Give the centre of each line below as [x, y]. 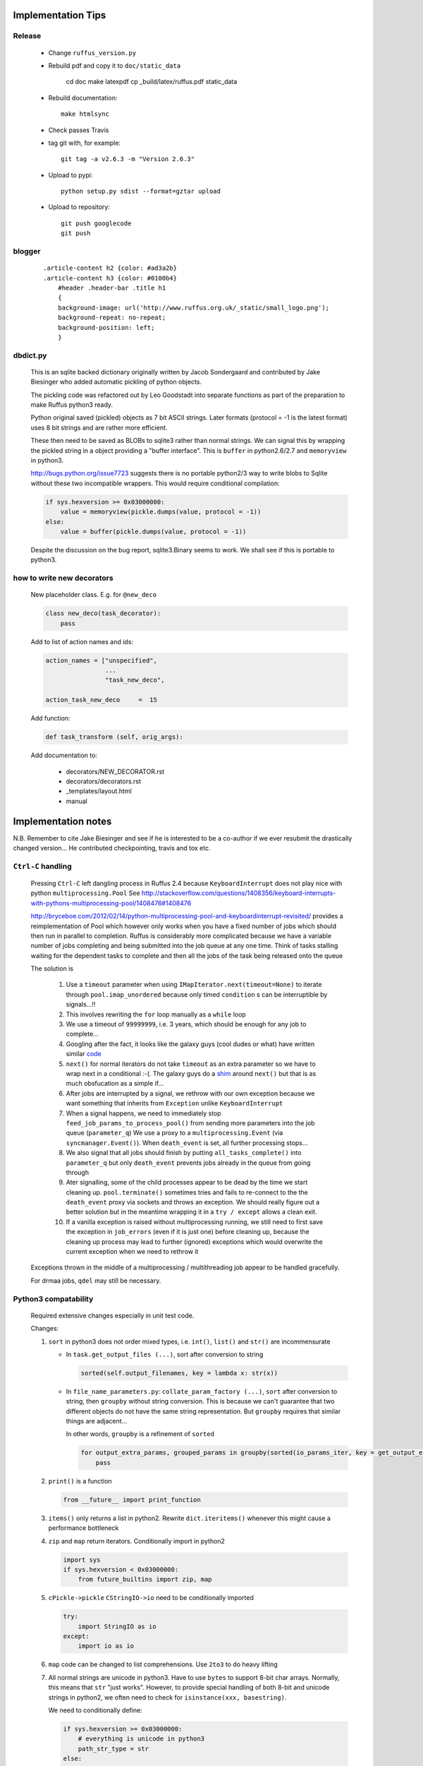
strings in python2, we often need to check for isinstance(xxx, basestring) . [167, 1697]
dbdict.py [30, 355]
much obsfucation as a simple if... [115, 1084]
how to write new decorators [63, 578]
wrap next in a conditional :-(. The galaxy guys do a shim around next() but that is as [191, 1073]
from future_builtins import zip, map [145, 1580]
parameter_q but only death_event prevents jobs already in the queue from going [188, 1163]
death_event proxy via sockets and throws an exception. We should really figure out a [193, 1202]
